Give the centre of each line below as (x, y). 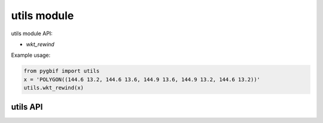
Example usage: (31, 55)
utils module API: (32, 33)
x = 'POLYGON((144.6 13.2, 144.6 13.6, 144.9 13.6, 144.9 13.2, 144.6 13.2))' (142, 79)
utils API (27, 107)
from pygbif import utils (62, 71)
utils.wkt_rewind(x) (54, 88)
